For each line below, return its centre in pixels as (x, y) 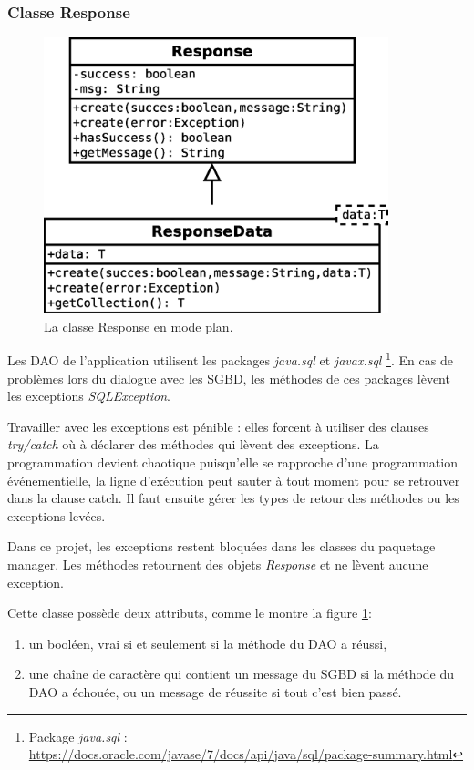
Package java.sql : (78, 736)
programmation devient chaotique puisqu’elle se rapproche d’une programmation (232, 462)
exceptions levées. (57, 515)
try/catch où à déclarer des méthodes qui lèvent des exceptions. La (193, 444)
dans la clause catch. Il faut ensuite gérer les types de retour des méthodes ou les (233, 498)
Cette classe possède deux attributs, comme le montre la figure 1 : (190, 613)
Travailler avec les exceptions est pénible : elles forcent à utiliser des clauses (218, 426)
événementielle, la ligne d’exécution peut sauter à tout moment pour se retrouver (234, 480)
